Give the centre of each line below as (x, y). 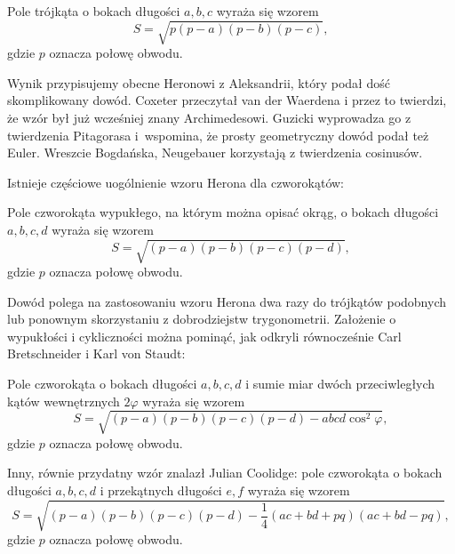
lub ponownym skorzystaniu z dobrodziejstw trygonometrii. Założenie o (202, 319)
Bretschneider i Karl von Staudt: (96, 353)
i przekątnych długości (161, 490)
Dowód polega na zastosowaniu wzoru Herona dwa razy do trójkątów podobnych (227, 301)
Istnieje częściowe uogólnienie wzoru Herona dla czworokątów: (176, 182)
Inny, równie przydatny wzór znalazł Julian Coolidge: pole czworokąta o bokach (225, 473)
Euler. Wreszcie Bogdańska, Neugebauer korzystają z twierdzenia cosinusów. (215, 153)
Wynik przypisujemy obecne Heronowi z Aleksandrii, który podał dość (199, 82)
